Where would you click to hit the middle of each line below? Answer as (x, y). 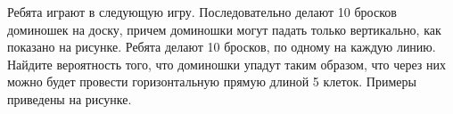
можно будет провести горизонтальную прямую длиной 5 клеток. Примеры (212, 81)
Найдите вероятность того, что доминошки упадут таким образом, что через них (226, 64)
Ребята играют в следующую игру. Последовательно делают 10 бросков (202, 12)
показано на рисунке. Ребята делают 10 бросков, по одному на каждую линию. (222, 47)
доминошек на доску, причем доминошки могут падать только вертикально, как (224, 29)
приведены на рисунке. (70, 98)
